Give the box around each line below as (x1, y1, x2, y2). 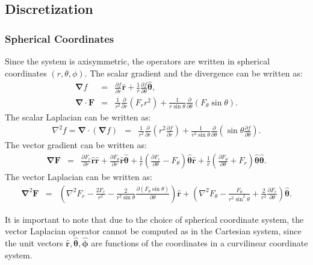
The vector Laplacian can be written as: (5, 170, 152, 183)
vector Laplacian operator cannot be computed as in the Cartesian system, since (5, 225, 302, 237)
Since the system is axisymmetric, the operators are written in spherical (5, 55, 270, 67)
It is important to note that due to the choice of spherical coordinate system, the (5, 213, 304, 225)
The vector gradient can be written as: (5, 139, 147, 151)
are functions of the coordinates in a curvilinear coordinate (91, 237, 308, 249)
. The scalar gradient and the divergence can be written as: (84, 66, 303, 79)
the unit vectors (5, 237, 63, 249)
